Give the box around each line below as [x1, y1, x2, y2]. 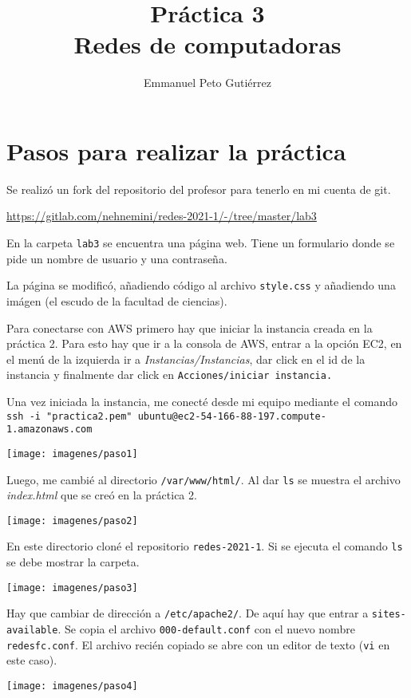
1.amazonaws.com [6, 424, 93, 436]
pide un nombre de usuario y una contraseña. [6, 250, 227, 266]
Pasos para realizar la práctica [6, 134, 346, 167]
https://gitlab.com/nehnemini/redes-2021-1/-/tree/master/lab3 [6, 207, 317, 224]
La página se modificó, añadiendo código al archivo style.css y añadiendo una [6, 277, 396, 294]
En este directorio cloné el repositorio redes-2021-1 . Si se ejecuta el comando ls [6, 538, 403, 554]
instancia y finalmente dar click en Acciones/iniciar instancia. [6, 366, 333, 383]
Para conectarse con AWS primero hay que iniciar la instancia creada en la [6, 319, 373, 336]
